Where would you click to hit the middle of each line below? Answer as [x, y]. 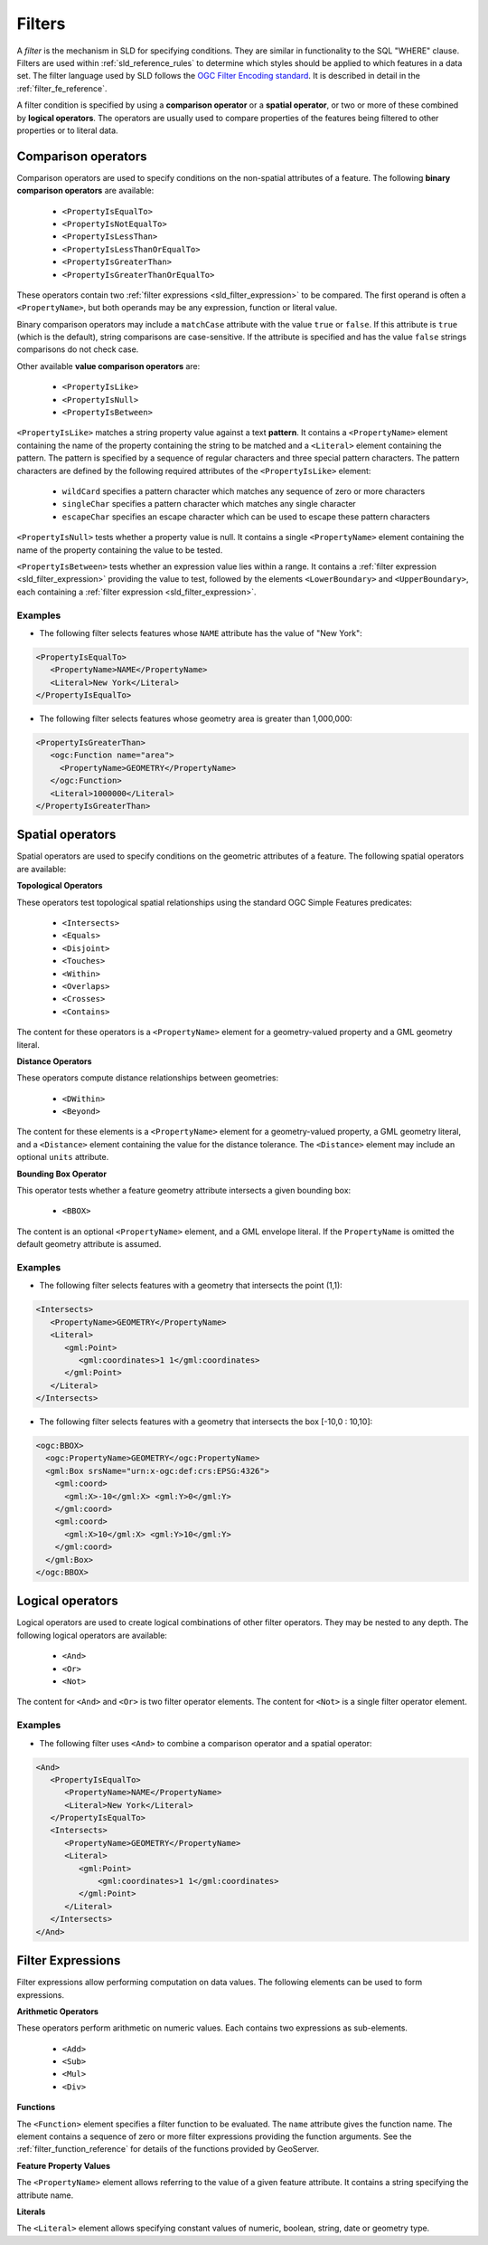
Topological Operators [60, 886]
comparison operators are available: [85, 191]
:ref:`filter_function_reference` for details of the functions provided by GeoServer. [168, 2149]
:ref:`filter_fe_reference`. [62, 88]
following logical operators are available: [92, 1635]
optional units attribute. [63, 1157]
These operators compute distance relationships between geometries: [148, 1078]
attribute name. [45, 2195]
